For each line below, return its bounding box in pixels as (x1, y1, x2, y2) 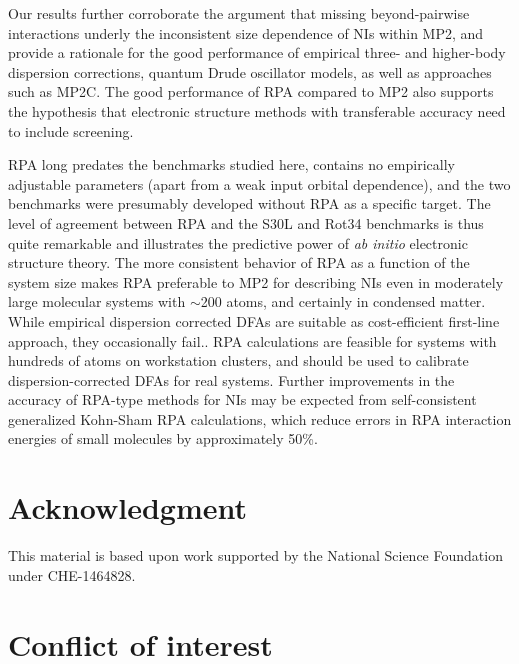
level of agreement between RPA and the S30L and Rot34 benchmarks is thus (8, 212, 484, 233)
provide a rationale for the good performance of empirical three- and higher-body (8, 42, 506, 63)
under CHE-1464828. (8, 564, 136, 585)
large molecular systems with (8, 291, 186, 312)
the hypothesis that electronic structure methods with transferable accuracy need (8, 100, 506, 121)
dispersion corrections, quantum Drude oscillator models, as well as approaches (8, 61, 492, 82)
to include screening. (8, 120, 134, 141)
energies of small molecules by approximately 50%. (8, 428, 318, 449)
